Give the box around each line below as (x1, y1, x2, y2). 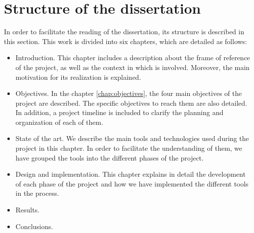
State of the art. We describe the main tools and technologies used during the (15, 133, 249, 143)
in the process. (15, 188, 59, 198)
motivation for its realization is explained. (15, 71, 141, 82)
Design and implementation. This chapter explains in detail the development (15, 169, 246, 179)
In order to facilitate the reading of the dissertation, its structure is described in (4, 26, 244, 37)
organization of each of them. (15, 116, 103, 127)
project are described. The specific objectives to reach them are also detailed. (15, 97, 247, 108)
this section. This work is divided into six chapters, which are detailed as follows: (4, 36, 247, 46)
